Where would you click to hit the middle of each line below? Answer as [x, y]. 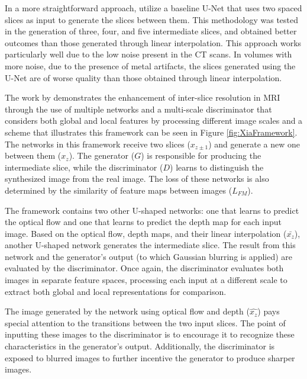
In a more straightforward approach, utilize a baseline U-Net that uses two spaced [153, 8]
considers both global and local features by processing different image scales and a [154, 121]
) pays [269, 311]
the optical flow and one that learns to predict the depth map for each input [143, 222]
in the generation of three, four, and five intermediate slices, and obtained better [151, 31]
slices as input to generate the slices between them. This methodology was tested [152, 19]
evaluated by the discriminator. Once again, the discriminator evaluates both [144, 268]
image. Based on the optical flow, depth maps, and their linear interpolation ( [146, 233]
